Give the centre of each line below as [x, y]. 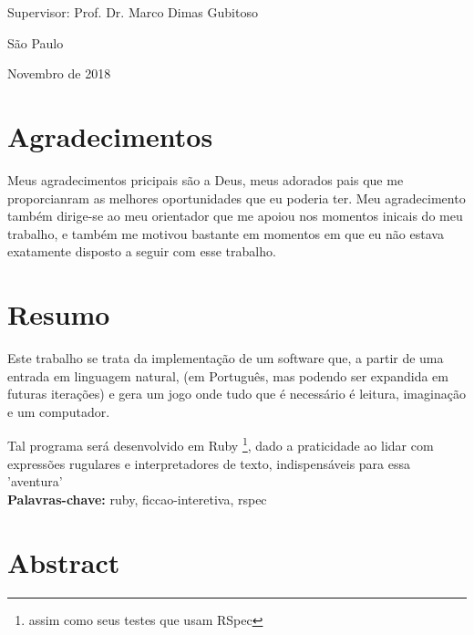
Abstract [64, 562]
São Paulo [36, 42]
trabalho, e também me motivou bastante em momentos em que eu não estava [226, 233]
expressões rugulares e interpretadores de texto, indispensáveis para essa [209, 463]
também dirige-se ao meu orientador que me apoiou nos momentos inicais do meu [235, 216]
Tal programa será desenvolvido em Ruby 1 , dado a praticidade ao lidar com [221, 444]
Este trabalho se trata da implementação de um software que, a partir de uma [226, 358]
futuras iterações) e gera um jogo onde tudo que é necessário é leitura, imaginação [237, 394]
